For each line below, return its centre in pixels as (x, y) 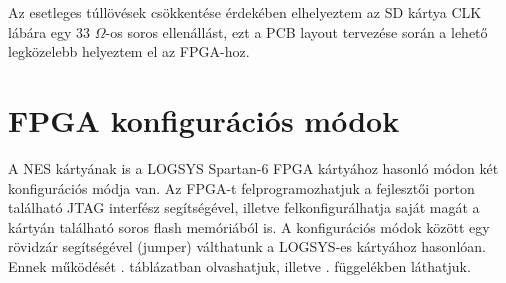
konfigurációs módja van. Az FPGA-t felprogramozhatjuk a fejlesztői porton (241, 187)
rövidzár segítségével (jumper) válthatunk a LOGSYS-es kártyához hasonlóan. (247, 246)
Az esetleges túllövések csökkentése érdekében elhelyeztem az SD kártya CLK (245, 12)
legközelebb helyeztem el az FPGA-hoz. (129, 51)
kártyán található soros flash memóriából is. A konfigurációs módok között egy (249, 226)
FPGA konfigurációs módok (204, 119)
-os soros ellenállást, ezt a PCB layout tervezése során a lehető (296, 31)
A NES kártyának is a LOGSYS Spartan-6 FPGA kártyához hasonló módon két (253, 167)
